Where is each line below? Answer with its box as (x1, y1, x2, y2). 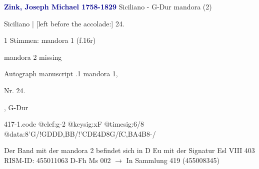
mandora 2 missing (4, 51, 62, 62)
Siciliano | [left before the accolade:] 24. (4, 18, 124, 28)
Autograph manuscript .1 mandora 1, (4, 68, 118, 79)
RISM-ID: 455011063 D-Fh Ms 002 (4, 155, 111, 165)
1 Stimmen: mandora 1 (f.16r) (4, 35, 96, 45)
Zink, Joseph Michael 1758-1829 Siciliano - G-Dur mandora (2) (4, 1, 212, 11)
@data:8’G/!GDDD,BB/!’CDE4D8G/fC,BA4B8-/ (4, 128, 156, 139)
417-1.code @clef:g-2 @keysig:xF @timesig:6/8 (4, 119, 144, 129)
